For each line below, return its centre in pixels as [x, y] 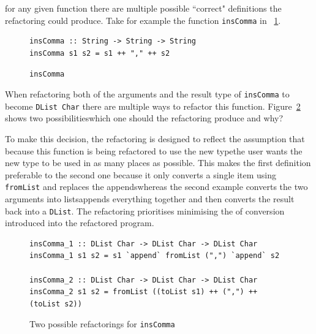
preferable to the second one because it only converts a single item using [141, 174]
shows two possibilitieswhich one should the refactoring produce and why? [144, 118]
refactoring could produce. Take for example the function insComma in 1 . [143, 20]
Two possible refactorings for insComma [102, 324]
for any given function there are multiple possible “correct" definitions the [143, 8]
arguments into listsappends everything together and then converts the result [150, 199]
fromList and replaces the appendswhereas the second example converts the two [156, 187]
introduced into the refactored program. [80, 223]
